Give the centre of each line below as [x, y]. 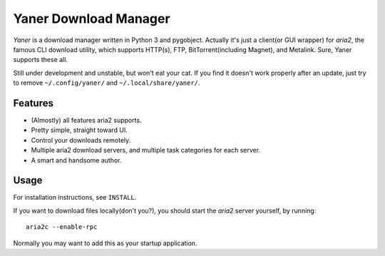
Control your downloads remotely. [81, 140]
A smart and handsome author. [76, 160]
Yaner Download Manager [92, 19]
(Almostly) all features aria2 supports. [86, 121]
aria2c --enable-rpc [62, 227]
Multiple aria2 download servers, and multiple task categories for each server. [145, 150]
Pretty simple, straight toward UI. [79, 130]
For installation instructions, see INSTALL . [75, 198]
